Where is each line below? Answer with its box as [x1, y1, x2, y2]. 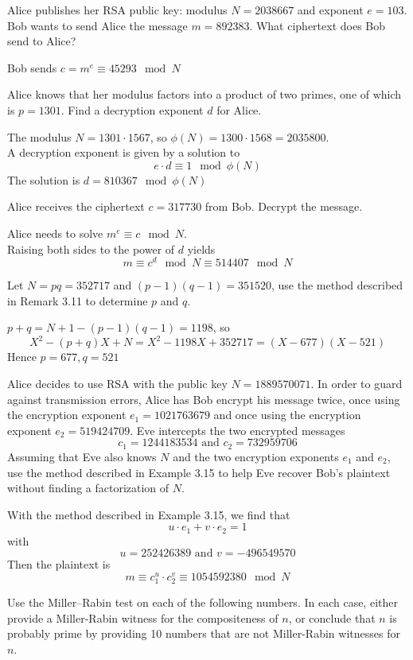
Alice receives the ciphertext [7, 198, 145, 215]
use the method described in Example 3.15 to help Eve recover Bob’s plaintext [7, 464, 391, 480]
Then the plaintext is [7, 556, 111, 573]
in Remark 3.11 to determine [7, 292, 148, 309]
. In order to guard [310, 375, 403, 392]
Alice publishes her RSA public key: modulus [7, 2, 228, 17]
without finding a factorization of [7, 479, 169, 496]
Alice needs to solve [7, 224, 103, 241]
